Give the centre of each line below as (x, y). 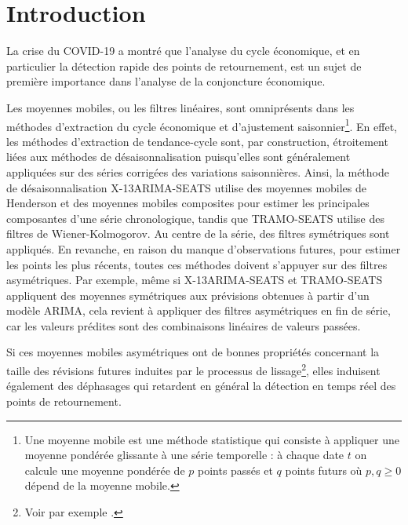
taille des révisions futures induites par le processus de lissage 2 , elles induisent (193, 369)
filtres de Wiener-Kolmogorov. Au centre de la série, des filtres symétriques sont (198, 233)
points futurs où (324, 470)
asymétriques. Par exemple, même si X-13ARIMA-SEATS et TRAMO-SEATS (195, 280)
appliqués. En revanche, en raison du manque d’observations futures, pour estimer (204, 248)
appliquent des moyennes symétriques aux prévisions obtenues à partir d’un (188, 295)
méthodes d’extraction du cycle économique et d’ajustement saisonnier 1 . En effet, (202, 125)
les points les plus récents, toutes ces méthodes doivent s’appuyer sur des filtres (197, 264)
